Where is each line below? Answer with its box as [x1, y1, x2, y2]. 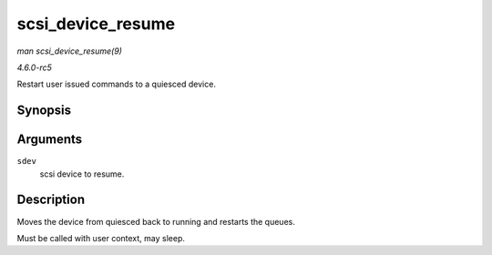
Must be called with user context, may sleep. [16, 232, 186, 243]
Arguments [16, 132, 83, 148]
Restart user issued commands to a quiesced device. [16, 78, 216, 90]
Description [16, 192, 86, 208]
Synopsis [16, 103, 72, 118]
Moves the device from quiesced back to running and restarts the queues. [16, 216, 295, 227]
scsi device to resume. [39, 168, 125, 179]
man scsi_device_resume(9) [16, 46, 123, 56]
